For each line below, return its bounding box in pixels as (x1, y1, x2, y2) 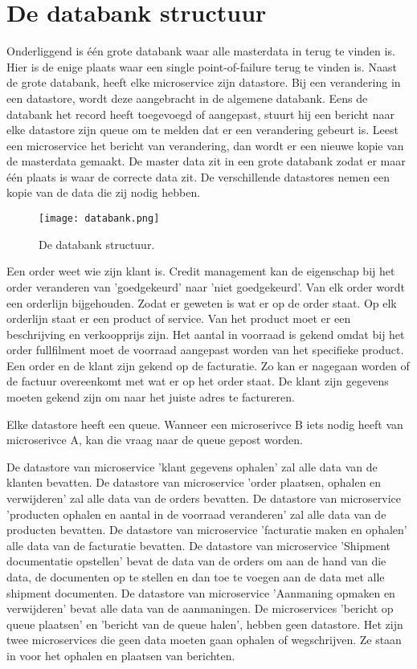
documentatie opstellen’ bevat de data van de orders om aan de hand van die (6, 553, 386, 569)
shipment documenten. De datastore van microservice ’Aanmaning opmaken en (6, 584, 395, 601)
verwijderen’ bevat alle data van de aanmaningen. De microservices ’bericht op (6, 600, 394, 617)
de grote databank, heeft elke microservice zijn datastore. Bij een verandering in (6, 74, 401, 91)
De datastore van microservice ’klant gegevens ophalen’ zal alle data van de (6, 458, 378, 475)
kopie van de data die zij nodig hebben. (6, 184, 201, 201)
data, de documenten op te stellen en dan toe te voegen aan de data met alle (6, 569, 385, 585)
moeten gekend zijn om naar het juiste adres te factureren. (6, 389, 295, 406)
